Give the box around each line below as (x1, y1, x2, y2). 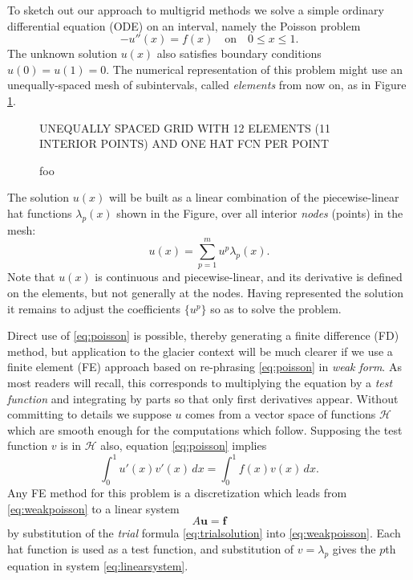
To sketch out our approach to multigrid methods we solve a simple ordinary (7, 2, 384, 18)
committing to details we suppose (7, 406, 172, 423)
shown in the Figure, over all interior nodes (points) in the (116, 204, 403, 221)
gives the (332, 541, 376, 558)
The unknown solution (7, 45, 117, 62)
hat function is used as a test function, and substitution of (7, 541, 294, 558)
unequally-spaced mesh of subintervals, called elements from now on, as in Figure (7, 76, 407, 93)
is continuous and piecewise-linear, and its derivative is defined (95, 268, 403, 285)
